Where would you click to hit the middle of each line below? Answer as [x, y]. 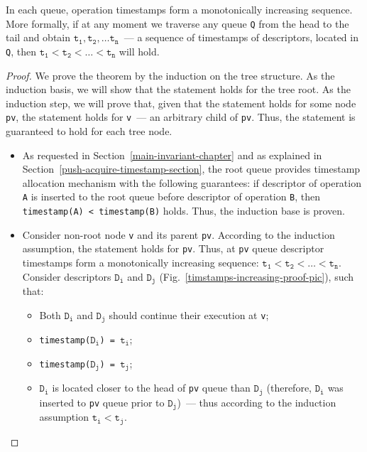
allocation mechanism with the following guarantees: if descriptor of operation [192, 182]
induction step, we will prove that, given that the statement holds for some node [181, 103]
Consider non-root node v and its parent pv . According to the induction [179, 234]
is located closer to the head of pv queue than [151, 388]
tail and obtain [38, 37]
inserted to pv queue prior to [102, 402]
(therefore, [289, 388]
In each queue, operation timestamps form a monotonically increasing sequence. [179, 9]
